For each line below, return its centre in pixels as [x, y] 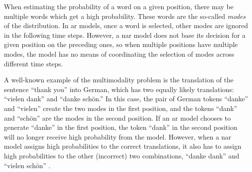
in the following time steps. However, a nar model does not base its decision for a [125, 35]
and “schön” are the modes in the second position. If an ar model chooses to [118, 117]
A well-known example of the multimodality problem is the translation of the [119, 80]
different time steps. [34, 63]
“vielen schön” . [27, 165]
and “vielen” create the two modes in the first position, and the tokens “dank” [121, 108]
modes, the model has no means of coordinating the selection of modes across [119, 54]
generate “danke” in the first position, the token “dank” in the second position [121, 127]
